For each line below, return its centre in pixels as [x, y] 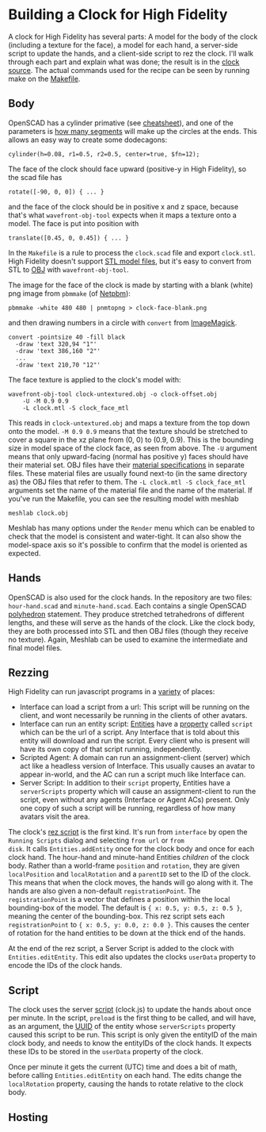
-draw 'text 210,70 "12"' [58, 365]
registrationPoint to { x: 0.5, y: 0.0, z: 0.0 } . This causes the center [129, 925]
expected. [25, 553]
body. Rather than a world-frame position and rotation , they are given [124, 865]
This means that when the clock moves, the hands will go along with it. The [131, 883]
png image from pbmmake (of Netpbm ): [69, 293]
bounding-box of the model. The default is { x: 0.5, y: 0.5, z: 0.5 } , [125, 908]
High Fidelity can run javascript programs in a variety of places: [112, 692]
